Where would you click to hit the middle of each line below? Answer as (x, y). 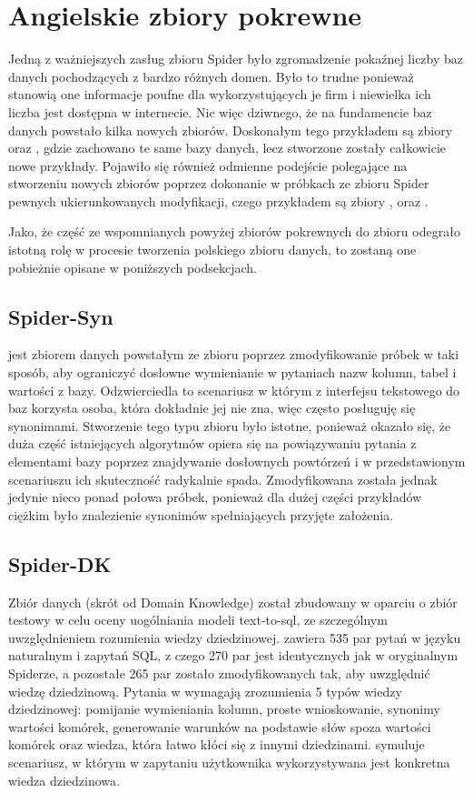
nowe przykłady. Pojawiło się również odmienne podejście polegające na (208, 165)
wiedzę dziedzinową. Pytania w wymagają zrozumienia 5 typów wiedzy (205, 691)
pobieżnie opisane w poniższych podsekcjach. (133, 267)
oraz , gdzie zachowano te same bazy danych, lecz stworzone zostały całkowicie (227, 148)
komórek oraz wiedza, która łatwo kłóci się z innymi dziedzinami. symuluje (217, 744)
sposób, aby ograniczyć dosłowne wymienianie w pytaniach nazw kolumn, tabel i (232, 372)
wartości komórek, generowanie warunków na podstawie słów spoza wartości (220, 726)
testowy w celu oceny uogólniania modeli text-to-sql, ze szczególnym (198, 620)
